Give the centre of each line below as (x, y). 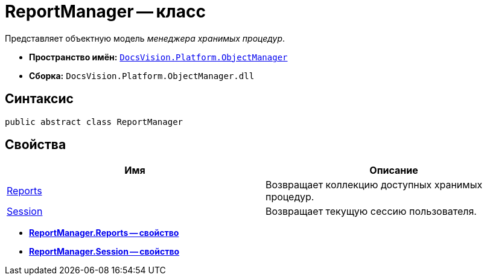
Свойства (36, 145)
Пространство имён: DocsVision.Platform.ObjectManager (158, 57)
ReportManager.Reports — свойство (104, 233)
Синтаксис (39, 99)
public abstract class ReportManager (94, 122)
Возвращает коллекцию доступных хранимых (374, 185)
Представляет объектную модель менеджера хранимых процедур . (145, 38)
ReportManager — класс (105, 11)
